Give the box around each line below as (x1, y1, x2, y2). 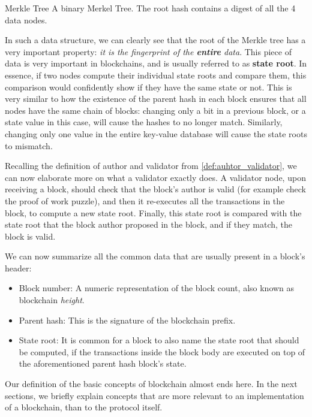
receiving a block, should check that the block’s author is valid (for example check (5, 183, 306, 195)
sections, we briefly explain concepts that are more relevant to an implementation (5, 389, 304, 401)
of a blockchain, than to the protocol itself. (5, 401, 163, 413)
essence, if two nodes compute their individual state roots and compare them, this (5, 68, 307, 81)
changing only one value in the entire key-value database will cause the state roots (5, 127, 307, 140)
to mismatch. (5, 139, 53, 152)
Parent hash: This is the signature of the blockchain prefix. (19, 313, 236, 326)
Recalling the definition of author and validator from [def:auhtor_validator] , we (5, 159, 297, 172)
